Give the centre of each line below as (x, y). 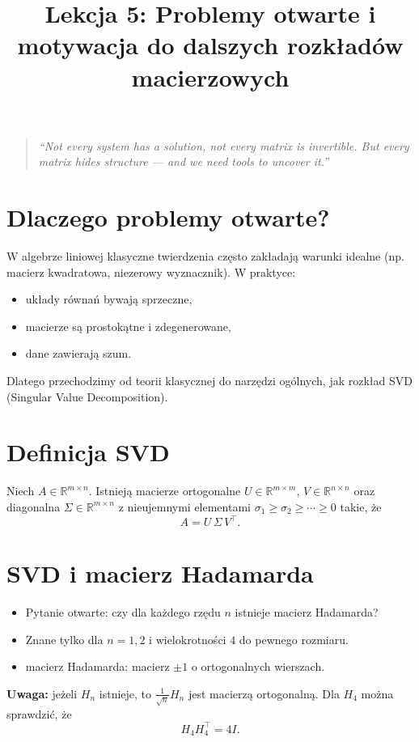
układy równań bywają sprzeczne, (109, 299)
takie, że (361, 506)
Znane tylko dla (64, 639)
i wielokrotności (188, 639)
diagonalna (34, 506)
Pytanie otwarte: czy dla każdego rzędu (123, 612)
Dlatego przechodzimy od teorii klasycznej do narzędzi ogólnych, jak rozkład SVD (209, 381)
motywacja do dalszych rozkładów (210, 45)
